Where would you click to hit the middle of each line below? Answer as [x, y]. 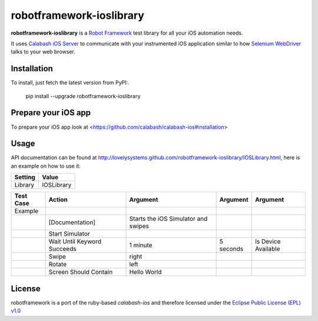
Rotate [58, 265]
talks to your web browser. [43, 52]
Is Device [268, 242]
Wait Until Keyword [75, 242]
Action [58, 200]
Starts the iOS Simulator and [168, 219]
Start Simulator [69, 234]
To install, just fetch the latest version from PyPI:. [70, 83]
